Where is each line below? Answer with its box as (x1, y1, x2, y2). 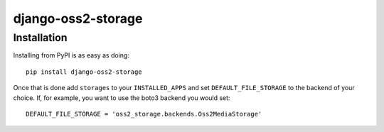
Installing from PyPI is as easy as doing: (13, 51, 129, 60)
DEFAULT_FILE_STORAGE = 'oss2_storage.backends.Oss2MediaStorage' (26, 110, 262, 118)
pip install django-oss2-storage (26, 67, 142, 76)
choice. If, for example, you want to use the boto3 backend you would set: (13, 93, 230, 102)
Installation (13, 31, 68, 44)
